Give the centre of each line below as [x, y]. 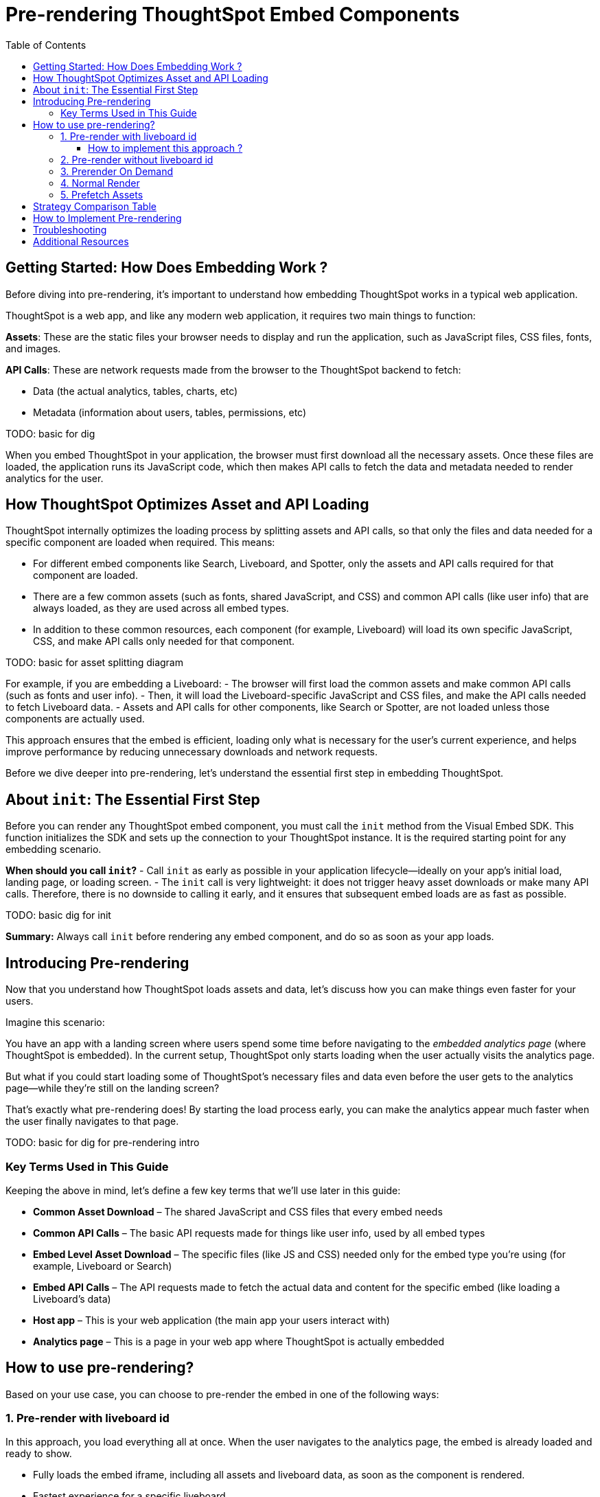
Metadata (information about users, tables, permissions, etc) [170, 412]
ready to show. [39, 1454]
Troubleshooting [70, 229]
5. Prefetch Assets [102, 194]
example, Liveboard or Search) [103, 1266]
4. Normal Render [100, 183]
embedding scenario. [54, 849]
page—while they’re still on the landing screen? [113, 1088]
